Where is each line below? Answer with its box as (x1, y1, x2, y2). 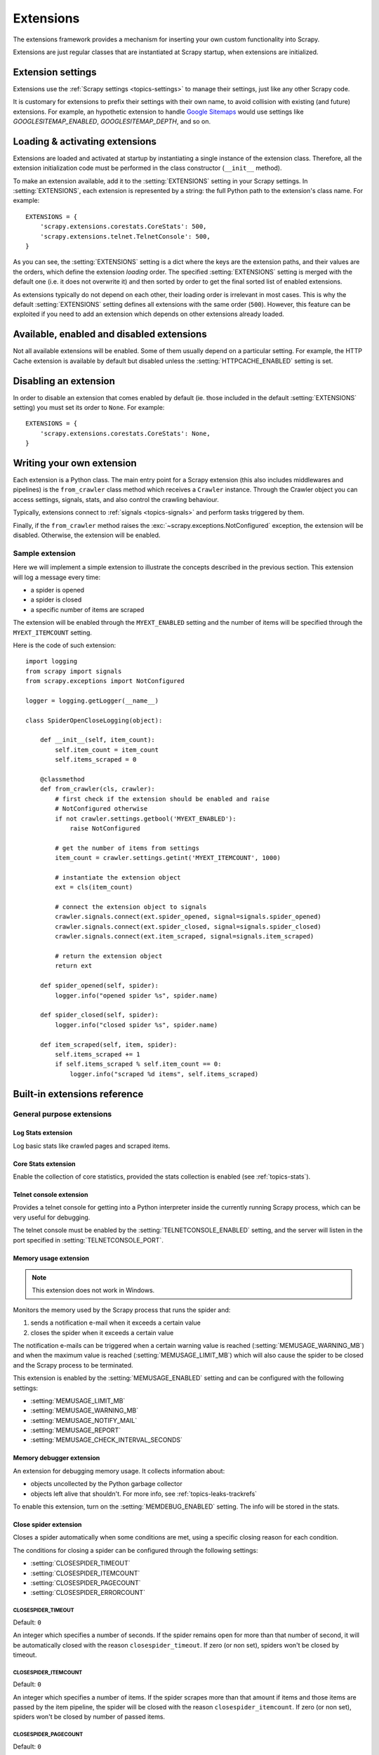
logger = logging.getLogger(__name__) (25, 696, 159, 705)
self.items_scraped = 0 (55, 755, 137, 764)
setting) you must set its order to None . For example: (13, 403, 165, 411)
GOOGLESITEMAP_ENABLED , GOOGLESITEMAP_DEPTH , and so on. (13, 117, 211, 126)
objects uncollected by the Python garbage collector (30, 1480, 182, 1488)
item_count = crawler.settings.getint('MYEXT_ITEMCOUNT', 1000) (55, 854, 281, 862)
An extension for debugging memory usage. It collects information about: (13, 1466, 225, 1475)
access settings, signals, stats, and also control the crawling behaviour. (13, 495, 219, 503)
